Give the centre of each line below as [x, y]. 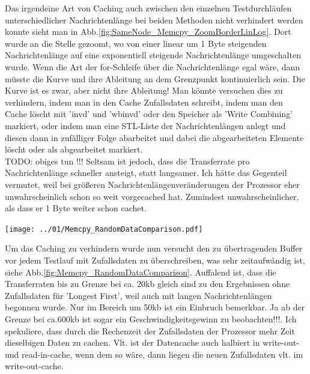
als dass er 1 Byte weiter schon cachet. [76, 208]
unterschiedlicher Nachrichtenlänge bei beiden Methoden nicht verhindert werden [154, 20]
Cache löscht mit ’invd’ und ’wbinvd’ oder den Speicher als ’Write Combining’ [149, 114]
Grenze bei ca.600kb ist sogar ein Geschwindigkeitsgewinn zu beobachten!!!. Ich [151, 318]
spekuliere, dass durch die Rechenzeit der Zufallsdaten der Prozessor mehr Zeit [150, 330]
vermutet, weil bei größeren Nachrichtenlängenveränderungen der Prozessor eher [152, 184]
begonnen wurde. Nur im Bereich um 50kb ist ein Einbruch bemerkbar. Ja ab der [155, 307]
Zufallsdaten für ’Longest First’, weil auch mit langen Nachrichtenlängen [138, 295]
